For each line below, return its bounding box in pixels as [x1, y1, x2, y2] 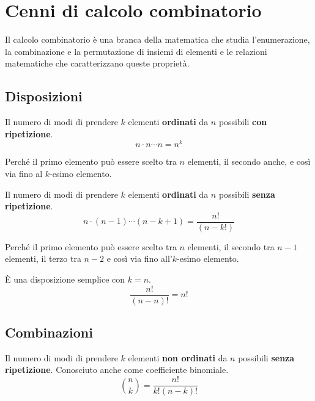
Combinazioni [5, 323, 93, 342]
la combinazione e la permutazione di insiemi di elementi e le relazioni [5, 45, 267, 57]
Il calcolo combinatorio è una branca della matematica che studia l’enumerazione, [5, 33, 310, 46]
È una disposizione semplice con [5, 273, 125, 285]
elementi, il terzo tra [5, 252, 81, 265]
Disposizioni [5, 87, 83, 106]
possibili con [218, 115, 267, 128]
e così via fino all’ [106, 252, 172, 265]
